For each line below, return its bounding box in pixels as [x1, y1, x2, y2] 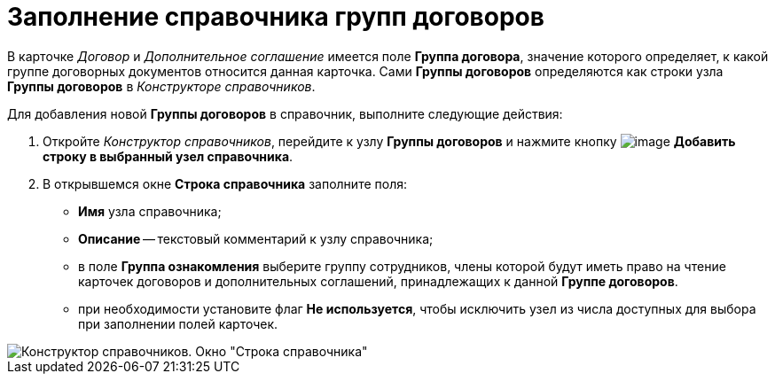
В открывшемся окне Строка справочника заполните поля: [43, 175, 407, 191]
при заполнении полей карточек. [78, 315, 278, 331]
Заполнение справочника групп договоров [7, 2, 544, 32]
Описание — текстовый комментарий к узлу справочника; [78, 230, 434, 246]
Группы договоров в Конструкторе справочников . [7, 78, 316, 94]
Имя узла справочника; [78, 203, 222, 219]
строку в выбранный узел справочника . [43, 148, 294, 164]
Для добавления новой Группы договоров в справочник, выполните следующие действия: [7, 105, 563, 121]
